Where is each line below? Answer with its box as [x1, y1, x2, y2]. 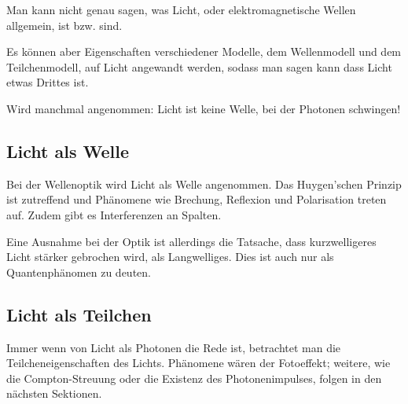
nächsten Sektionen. [6, 385, 102, 402]
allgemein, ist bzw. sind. [6, 17, 123, 33]
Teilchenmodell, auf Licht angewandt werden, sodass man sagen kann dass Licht [6, 58, 392, 75]
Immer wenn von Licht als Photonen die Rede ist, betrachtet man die [6, 339, 341, 355]
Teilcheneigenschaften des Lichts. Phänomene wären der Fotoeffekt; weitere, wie [6, 354, 391, 371]
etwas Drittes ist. [6, 74, 89, 90]
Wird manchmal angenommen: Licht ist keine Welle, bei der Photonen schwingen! [6, 100, 401, 116]
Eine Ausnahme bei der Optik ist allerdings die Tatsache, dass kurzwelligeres [6, 233, 377, 249]
